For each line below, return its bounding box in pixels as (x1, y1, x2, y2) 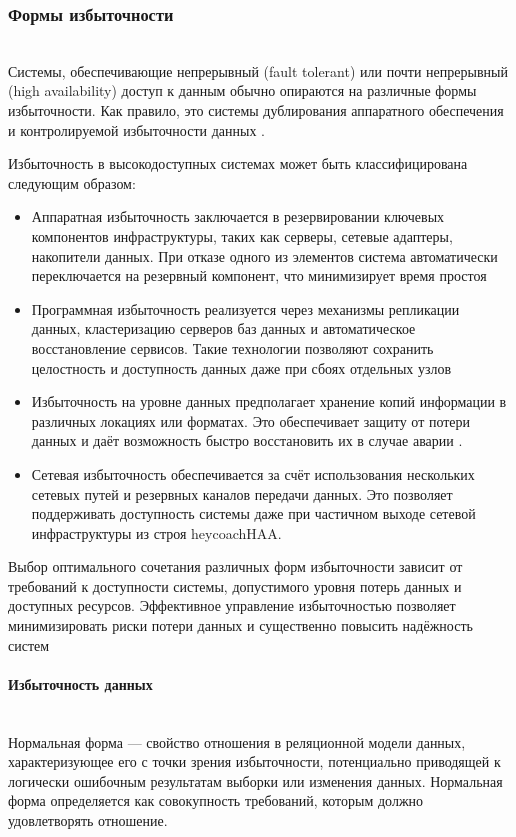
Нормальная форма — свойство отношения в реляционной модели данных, (8, 731, 466, 752)
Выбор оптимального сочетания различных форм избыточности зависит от (8, 556, 463, 577)
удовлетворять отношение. (8, 810, 168, 831)
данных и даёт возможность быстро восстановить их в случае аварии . (31, 430, 463, 451)
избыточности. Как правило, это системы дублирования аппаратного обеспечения (8, 100, 504, 120)
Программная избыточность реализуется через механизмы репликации (31, 298, 460, 319)
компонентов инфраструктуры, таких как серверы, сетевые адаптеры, (31, 225, 453, 246)
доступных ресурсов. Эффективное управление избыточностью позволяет (8, 595, 456, 616)
